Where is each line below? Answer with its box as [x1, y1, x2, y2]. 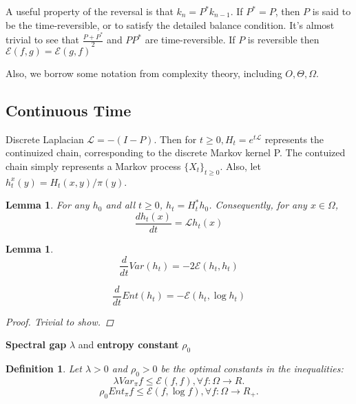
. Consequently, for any [209, 198, 307, 212]
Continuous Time [6, 99, 132, 120]
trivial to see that [6, 32, 80, 47]
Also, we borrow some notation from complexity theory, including [6, 65, 282, 80]
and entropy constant [78, 337, 179, 352]
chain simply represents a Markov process [6, 158, 181, 173]
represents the [264, 131, 324, 146]
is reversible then [247, 32, 320, 47]
